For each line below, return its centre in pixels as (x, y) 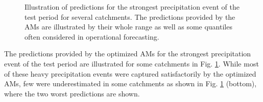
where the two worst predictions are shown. (72, 93)
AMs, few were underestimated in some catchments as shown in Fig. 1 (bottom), (130, 83)
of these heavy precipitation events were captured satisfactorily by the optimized (130, 73)
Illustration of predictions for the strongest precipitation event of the (132, 7)
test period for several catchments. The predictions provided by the (130, 16)
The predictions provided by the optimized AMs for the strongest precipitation (128, 54)
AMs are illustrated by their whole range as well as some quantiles (128, 27)
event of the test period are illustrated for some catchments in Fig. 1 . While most (131, 63)
